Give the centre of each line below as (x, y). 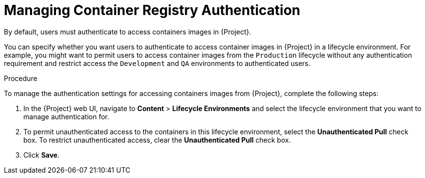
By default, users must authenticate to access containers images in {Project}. (128, 32)
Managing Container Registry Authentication (152, 10)
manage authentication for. (66, 116)
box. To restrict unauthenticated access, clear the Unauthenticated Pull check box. (157, 140)
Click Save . (42, 155)
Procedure (21, 78)
